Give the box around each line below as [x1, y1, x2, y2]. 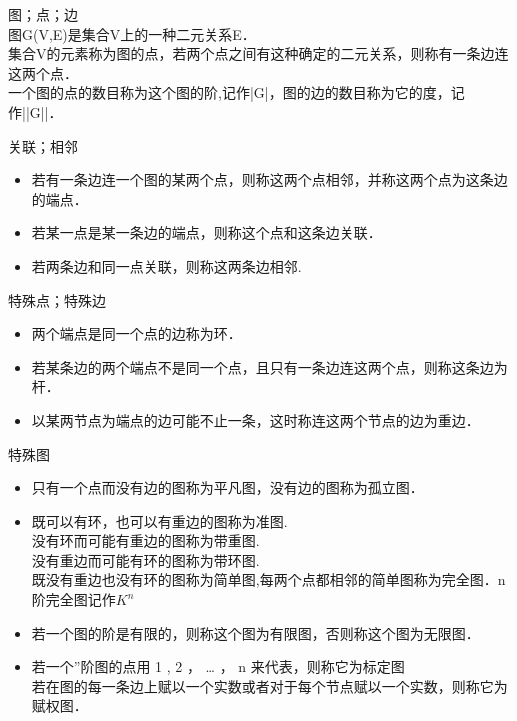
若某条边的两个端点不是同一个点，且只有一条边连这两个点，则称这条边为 [31, 356, 508, 377]
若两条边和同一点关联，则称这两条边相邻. [31, 255, 302, 276]
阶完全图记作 [31, 589, 116, 610]
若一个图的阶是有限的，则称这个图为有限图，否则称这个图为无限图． [31, 622, 480, 643]
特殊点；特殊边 [8, 289, 106, 310]
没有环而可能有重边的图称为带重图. [31, 530, 260, 551]
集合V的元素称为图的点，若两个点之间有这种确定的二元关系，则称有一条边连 [8, 43, 509, 64]
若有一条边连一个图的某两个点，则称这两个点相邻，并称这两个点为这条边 [31, 169, 508, 190]
